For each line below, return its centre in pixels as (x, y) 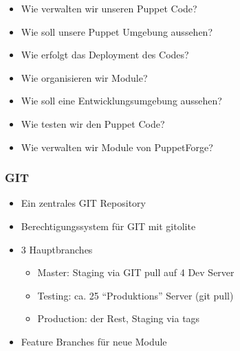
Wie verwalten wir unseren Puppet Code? (109, 8)
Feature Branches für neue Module (94, 341)
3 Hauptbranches (57, 249)
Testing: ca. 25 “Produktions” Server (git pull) (135, 295)
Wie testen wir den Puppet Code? (93, 123)
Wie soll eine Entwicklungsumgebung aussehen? (121, 101)
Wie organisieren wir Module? (84, 77)
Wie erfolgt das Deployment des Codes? (105, 55)
